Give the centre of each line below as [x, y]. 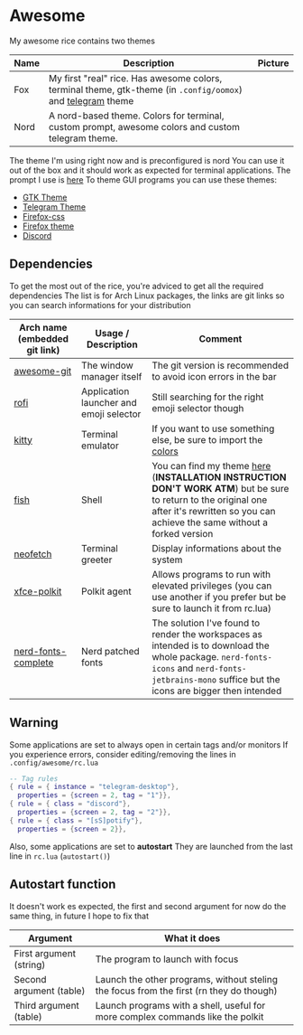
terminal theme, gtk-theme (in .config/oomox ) [146, 89]
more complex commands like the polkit [179, 1016]
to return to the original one [210, 500]
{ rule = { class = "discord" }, [70, 804]
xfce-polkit [38, 591]
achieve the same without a [210, 522]
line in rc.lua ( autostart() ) [60, 856]
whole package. [185, 656]
